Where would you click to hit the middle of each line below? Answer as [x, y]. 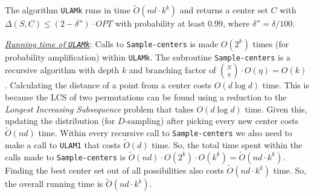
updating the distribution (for [60, 121]
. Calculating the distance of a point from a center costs [108, 85]
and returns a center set [224, 10]
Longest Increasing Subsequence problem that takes [99, 109]
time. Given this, [276, 109]
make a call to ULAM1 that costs [63, 144]
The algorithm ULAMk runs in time [68, 10]
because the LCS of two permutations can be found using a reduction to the [146, 97]
